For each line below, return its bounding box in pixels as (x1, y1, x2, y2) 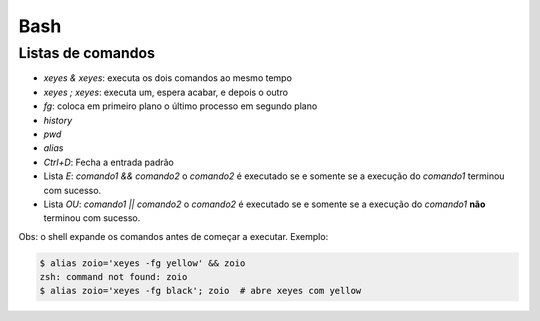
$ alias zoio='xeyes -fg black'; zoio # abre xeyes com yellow (39, 285, 362, 297)
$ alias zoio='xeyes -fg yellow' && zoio (39, 257, 246, 269)
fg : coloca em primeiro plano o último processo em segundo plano (43, 100, 318, 112)
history (43, 114, 73, 126)
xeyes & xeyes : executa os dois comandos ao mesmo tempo (43, 72, 292, 84)
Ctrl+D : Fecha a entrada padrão (43, 156, 174, 168)
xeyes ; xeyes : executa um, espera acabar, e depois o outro (43, 86, 289, 98)
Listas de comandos (18, 44, 155, 62)
